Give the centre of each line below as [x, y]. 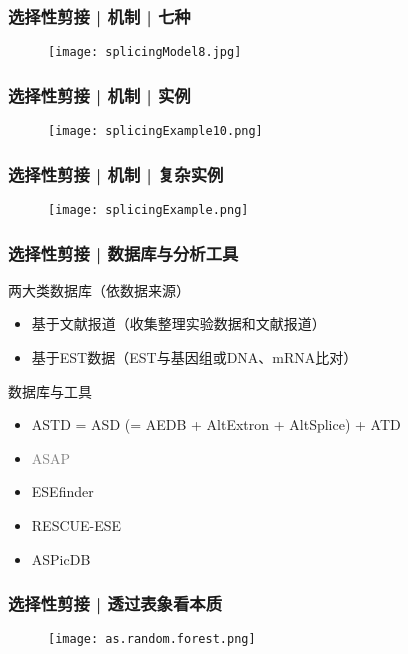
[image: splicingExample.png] [148, 209]
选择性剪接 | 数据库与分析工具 [123, 252]
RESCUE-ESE [76, 525]
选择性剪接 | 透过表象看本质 [115, 603]
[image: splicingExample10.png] [155, 131]
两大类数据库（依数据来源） [99, 289]
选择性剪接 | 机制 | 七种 [99, 15]
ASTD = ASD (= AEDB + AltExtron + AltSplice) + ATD [216, 424]
